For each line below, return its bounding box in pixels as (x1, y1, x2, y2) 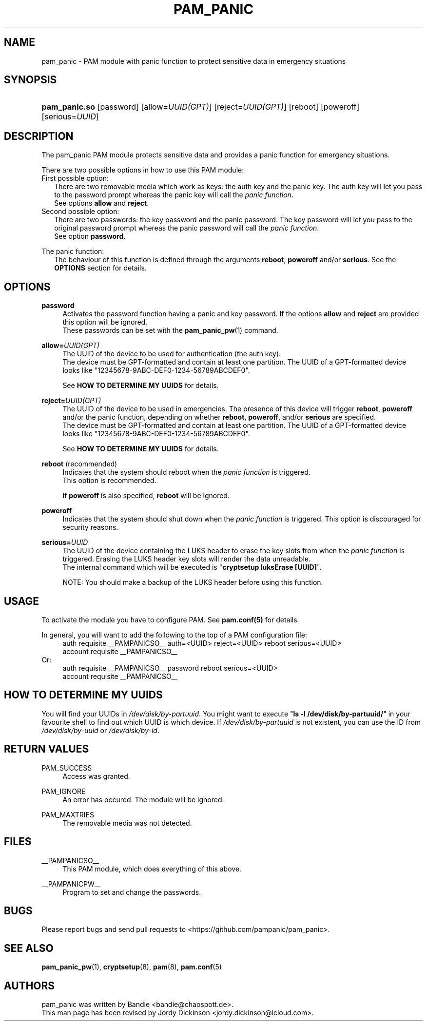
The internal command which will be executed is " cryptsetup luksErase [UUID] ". (62, 563, 322, 572)
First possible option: (41, 174, 109, 183)
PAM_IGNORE (41, 787, 86, 795)
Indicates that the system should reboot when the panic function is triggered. (62, 468, 311, 477)
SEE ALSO (4, 942, 54, 954)
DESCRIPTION (4, 130, 74, 142)
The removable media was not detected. (62, 818, 192, 827)
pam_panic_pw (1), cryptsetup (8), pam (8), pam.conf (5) (41, 963, 222, 971)
